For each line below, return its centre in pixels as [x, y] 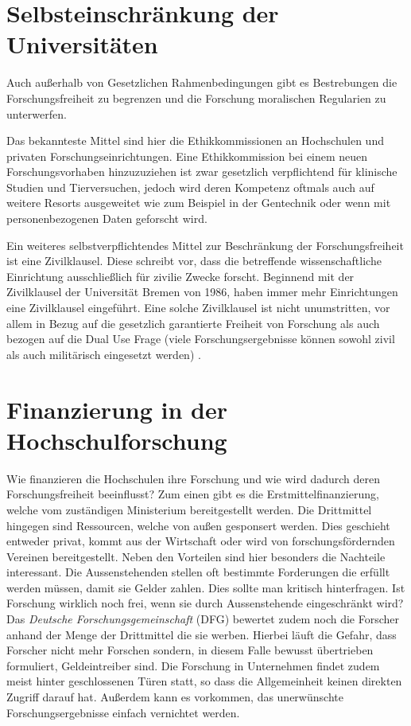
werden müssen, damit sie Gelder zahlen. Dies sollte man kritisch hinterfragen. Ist [206, 587]
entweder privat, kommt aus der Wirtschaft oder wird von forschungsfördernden [201, 541]
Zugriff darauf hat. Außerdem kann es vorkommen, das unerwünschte [175, 697]
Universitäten [82, 44]
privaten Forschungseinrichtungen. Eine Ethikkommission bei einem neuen [187, 156]
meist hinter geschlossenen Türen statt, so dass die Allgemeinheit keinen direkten [204, 681]
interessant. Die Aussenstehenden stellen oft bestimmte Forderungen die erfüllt [198, 572]
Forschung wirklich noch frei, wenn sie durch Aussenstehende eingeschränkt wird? [205, 603]
